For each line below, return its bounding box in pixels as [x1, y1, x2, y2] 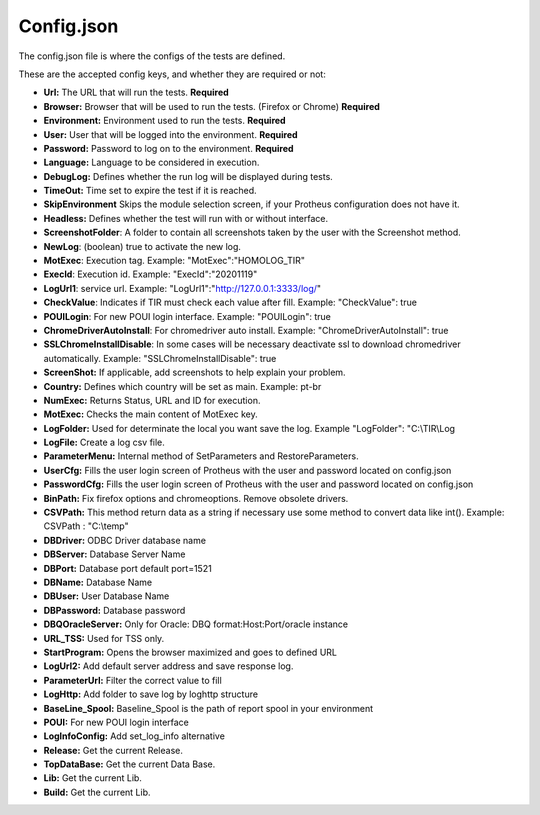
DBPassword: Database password [43, 604, 186, 616]
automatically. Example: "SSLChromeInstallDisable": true [43, 352, 277, 364]
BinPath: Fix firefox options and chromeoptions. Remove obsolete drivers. [43, 492, 349, 504]
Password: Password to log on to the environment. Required [43, 142, 294, 154]
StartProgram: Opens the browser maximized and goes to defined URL [43, 646, 337, 658]
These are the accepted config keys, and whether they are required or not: [18, 68, 327, 80]
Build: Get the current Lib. [43, 786, 151, 798]
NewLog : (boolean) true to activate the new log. [43, 240, 242, 252]
